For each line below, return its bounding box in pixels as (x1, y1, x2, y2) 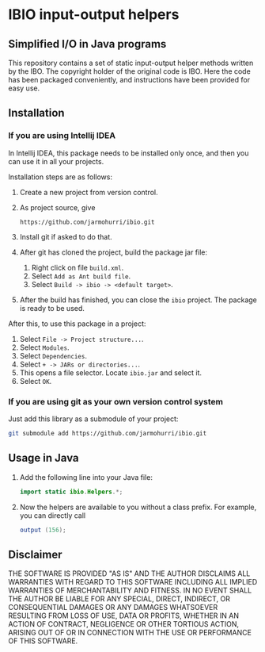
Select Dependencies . (19, 351, 87, 360)
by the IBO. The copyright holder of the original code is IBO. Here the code (8, 67, 251, 76)
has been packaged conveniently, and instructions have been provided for (8, 75, 251, 84)
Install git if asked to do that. (19, 232, 112, 241)
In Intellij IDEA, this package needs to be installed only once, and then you (8, 148, 249, 158)
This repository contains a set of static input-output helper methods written (8, 58, 254, 67)
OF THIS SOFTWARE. (8, 636, 78, 646)
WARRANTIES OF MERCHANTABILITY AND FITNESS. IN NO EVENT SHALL (8, 585, 252, 596)
